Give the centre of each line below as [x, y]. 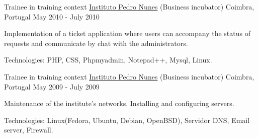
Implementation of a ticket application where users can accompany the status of [127, 33]
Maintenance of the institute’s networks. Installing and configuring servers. [119, 103]
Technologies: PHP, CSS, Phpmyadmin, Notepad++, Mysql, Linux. [108, 60]
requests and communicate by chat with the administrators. [96, 43]
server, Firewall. [29, 130]
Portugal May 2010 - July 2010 [52, 16]
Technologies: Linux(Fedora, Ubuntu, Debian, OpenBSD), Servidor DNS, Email [127, 120]
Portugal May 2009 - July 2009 [52, 86]
